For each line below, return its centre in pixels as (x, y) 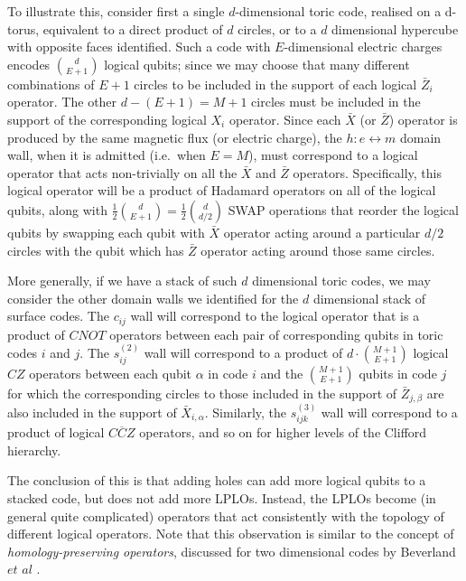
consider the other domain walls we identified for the (153, 298)
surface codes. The (58, 316)
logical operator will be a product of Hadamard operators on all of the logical (222, 190)
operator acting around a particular (322, 232)
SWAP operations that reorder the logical (343, 209)
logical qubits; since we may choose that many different (257, 64)
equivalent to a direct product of (133, 28)
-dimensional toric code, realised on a (338, 11)
